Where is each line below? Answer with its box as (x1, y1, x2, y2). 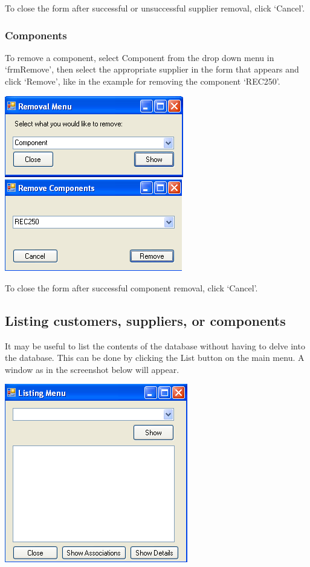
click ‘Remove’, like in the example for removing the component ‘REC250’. (5, 75, 280, 87)
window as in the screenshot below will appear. (5, 363, 179, 375)
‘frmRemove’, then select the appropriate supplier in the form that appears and (5, 63, 299, 76)
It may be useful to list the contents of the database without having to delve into (5, 339, 305, 352)
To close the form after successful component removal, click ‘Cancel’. (5, 281, 258, 294)
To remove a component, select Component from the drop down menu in (5, 51, 274, 63)
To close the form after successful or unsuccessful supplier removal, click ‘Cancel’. (5, 2, 305, 14)
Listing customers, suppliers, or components (5, 311, 286, 329)
